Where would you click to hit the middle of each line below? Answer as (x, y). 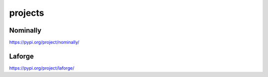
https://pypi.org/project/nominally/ (44, 42)
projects (27, 13)
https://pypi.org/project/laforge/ (42, 68)
